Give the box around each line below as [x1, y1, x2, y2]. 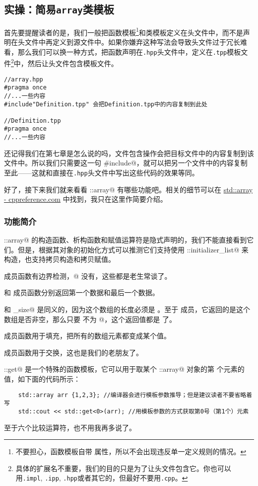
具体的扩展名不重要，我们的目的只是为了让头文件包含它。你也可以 [15, 463, 231, 473]
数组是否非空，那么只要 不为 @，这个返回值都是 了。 [4, 314, 176, 324]
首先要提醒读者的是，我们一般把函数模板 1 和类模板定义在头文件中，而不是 [4, 25, 243, 37]
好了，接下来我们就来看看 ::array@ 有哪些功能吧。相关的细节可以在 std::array [4, 184, 253, 194]
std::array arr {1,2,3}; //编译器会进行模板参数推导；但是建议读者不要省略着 [18, 391, 253, 399]
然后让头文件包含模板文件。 [27, 58, 118, 68]
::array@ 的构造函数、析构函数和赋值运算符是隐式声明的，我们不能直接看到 [4, 235, 247, 245]
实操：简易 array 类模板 [4, 1, 114, 17]
